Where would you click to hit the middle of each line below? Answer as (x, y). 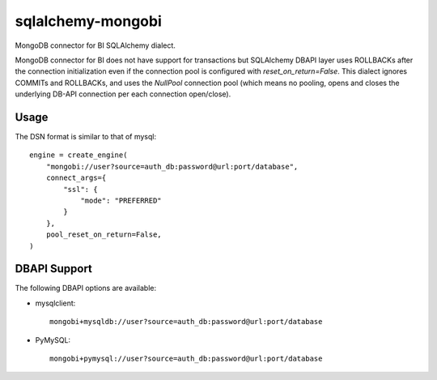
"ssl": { (81, 189)
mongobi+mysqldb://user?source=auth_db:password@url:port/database (186, 322)
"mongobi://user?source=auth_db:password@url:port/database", (172, 167)
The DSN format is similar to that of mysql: (86, 137)
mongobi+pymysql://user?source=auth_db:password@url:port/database (186, 359)
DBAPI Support (54, 269)
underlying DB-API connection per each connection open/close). (123, 94)
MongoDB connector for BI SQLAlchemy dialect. (95, 45)
